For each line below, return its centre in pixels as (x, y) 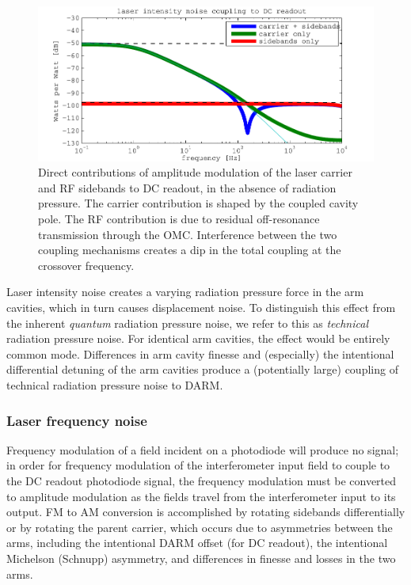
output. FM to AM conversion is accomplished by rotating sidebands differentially (206, 512)
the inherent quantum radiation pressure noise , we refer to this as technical (187, 323)
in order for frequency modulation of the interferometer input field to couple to (198, 465)
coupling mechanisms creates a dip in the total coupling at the (190, 250)
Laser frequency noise (77, 420)
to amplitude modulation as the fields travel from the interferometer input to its (201, 496)
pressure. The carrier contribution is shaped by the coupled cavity (198, 203)
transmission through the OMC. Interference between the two (188, 234)
